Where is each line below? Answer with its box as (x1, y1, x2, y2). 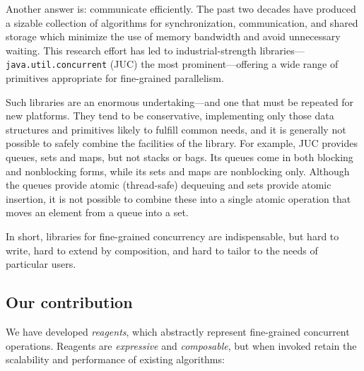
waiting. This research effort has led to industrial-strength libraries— (6, 42, 305, 57)
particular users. (6, 257, 76, 271)
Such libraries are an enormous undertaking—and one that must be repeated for (6, 94, 354, 109)
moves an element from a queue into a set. (6, 205, 189, 220)
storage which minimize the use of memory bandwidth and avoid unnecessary (6, 29, 341, 44)
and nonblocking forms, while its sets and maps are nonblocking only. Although (6, 163, 350, 178)
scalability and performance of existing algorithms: (6, 352, 225, 367)
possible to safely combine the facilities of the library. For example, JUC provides (6, 136, 358, 151)
